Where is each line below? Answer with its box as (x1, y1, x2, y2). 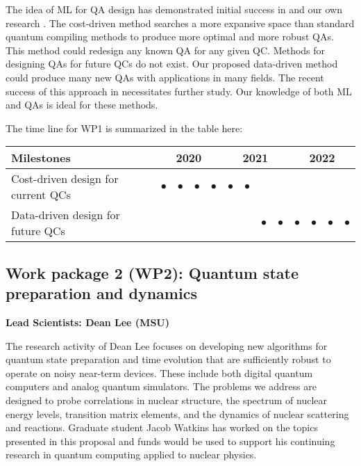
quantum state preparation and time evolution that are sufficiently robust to (6, 352, 331, 367)
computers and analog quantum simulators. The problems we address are (6, 379, 317, 394)
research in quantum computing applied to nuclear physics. (6, 447, 257, 462)
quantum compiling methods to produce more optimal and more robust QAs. (6, 29, 334, 44)
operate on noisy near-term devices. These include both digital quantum (6, 365, 313, 380)
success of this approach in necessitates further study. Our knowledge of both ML (6, 83, 352, 98)
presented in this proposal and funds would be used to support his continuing (6, 433, 335, 448)
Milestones (11, 150, 71, 166)
